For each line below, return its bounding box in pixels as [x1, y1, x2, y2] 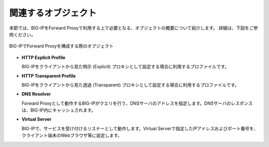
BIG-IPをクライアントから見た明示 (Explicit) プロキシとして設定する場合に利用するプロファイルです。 [21, 64, 229, 70]
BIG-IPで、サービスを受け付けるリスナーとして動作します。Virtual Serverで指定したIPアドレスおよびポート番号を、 [21, 125, 259, 132]
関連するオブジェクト [9, 7, 97, 18]
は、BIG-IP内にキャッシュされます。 [21, 107, 96, 113]
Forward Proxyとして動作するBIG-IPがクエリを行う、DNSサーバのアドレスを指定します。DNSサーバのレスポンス [21, 100, 253, 106]
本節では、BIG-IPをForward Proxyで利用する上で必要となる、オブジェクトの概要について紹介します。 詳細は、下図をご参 [9, 25, 259, 31]
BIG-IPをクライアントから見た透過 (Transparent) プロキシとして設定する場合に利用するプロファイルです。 [21, 82, 239, 88]
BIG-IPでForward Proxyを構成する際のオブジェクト [9, 43, 114, 49]
